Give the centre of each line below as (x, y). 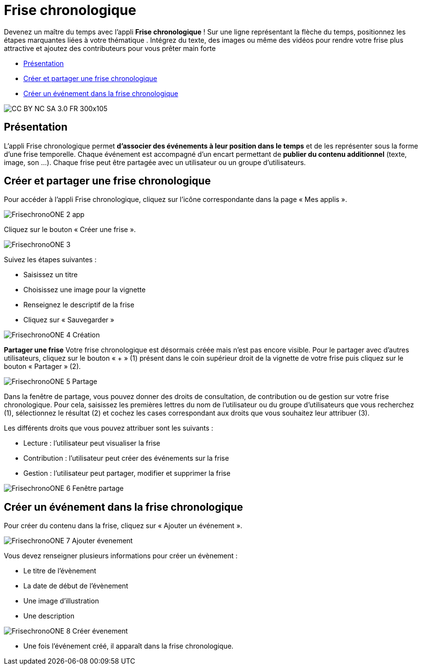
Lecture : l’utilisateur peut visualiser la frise (92, 443)
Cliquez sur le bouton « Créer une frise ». (70, 230)
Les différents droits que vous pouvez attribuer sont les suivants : (109, 428)
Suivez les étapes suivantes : (50, 260)
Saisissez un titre (51, 275)
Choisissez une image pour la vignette (85, 290)
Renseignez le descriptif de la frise (79, 305)
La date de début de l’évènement (76, 586)
